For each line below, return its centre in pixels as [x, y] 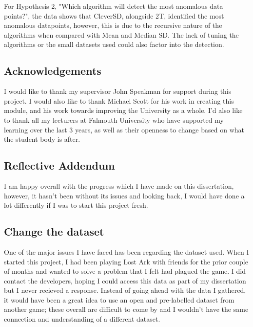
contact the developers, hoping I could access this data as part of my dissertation [125, 280]
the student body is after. [42, 139]
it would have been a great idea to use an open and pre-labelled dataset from [119, 299]
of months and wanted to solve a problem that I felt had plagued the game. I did [125, 271]
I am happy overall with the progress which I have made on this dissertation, [119, 185]
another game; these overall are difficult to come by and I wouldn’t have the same [126, 309]
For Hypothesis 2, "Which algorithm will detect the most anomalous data [114, 6]
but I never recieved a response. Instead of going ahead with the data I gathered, [125, 290]
